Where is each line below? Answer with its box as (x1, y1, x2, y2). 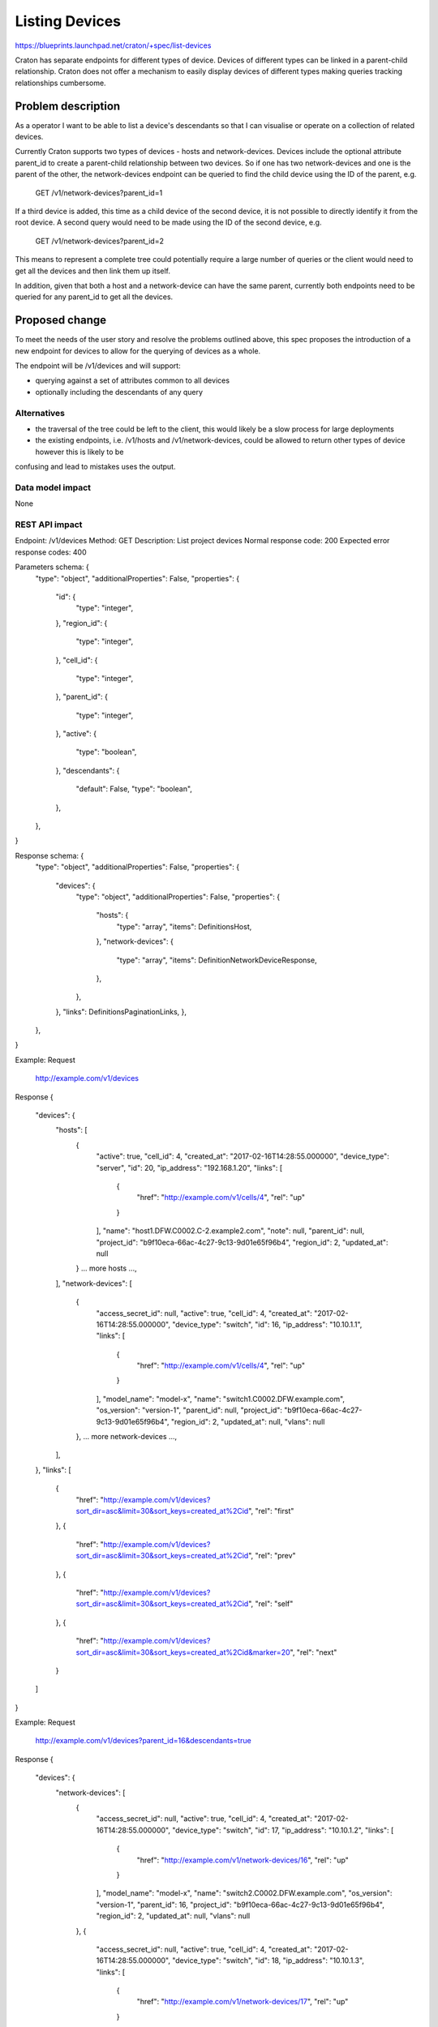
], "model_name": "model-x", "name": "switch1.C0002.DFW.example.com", (96, 1394, 345, 1403)
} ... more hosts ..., (75, 1263, 137, 1273)
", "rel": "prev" (247, 1551, 296, 1561)
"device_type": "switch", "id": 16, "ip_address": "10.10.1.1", (171, 1319, 363, 1329)
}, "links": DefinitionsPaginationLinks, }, (55, 1006, 187, 1017)
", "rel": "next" (290, 1647, 337, 1657)
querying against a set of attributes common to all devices (35, 375, 230, 385)
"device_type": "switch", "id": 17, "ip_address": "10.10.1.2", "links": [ (171, 1825, 394, 1835)
